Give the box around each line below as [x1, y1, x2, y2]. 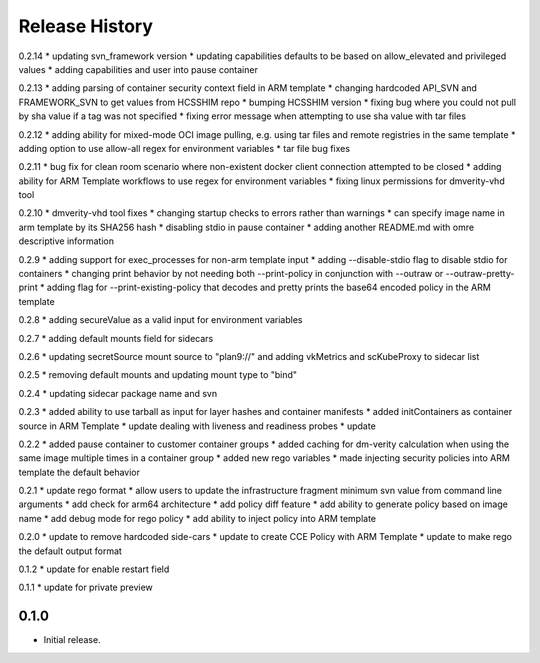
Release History [18, 15, 154, 37]
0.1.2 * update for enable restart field [18, 563, 170, 575]
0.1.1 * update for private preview [18, 581, 154, 594]
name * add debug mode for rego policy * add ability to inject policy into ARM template [18, 512, 377, 524]
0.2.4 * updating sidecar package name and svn [18, 387, 218, 399]
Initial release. [43, 634, 101, 646]
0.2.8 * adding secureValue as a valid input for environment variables [18, 314, 303, 326]
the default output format [18, 545, 122, 557]
